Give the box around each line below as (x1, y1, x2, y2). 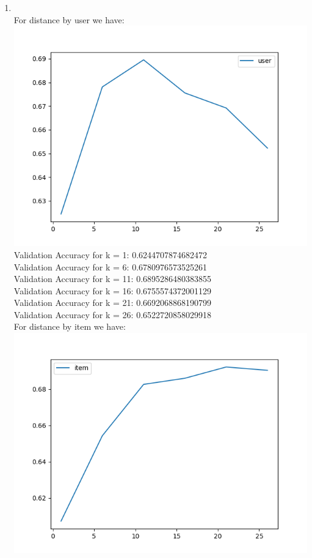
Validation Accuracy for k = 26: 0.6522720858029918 (13, 308, 212, 321)
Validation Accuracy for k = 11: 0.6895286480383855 (13, 272, 212, 285)
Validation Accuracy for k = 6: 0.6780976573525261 (13, 260, 208, 273)
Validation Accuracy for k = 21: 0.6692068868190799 (13, 296, 212, 309)
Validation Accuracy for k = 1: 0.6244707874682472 (13, 248, 208, 261)
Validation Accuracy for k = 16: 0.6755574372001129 (13, 284, 212, 297)
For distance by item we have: (13, 320, 126, 333)
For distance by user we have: (13, 13, 125, 26)
